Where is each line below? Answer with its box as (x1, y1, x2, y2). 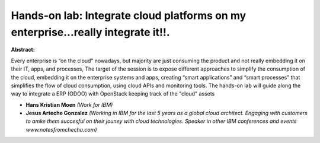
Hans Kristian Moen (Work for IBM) (25, 101, 113, 108)
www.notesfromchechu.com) (25, 126, 97, 133)
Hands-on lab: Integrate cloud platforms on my (11, 9, 247, 22)
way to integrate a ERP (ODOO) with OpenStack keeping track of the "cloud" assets (11, 90, 215, 97)
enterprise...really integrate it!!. (11, 26, 170, 39)
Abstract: (11, 46, 35, 53)
